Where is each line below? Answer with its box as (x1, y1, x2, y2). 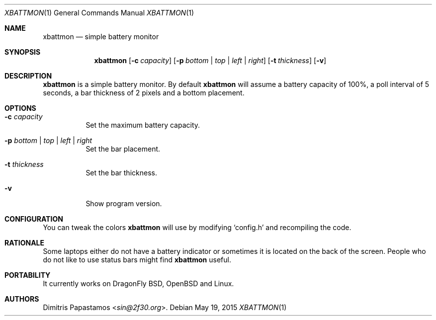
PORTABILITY (4, 271, 51, 279)
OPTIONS (4, 104, 36, 112)
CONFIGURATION (4, 215, 63, 223)
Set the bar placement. (86, 145, 161, 153)
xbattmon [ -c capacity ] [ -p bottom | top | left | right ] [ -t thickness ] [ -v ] (94, 56, 327, 65)
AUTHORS (4, 295, 39, 303)
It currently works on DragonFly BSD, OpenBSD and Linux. (43, 279, 234, 288)
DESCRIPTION (4, 72, 52, 80)
